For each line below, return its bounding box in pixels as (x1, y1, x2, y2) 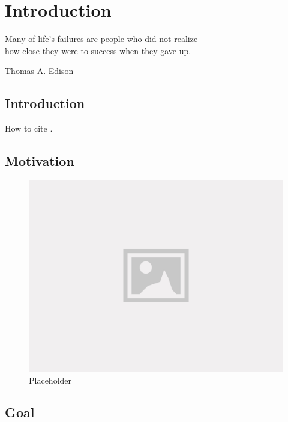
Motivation (5, 151, 74, 170)
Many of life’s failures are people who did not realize (5, 32, 198, 45)
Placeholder (29, 373, 72, 386)
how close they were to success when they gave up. (5, 44, 191, 57)
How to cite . (5, 122, 53, 135)
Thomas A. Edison (5, 64, 74, 77)
